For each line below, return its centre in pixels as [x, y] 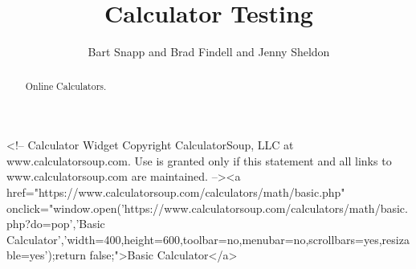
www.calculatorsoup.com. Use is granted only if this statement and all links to [199, 160]
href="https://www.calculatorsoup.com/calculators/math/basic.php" [176, 192]
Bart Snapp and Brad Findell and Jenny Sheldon [209, 52]
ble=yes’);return [46, 255]
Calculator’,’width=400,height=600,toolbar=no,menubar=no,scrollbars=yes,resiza [208, 239]
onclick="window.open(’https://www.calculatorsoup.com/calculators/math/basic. [207, 208]
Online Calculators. [66, 86]
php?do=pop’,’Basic [56, 224]
